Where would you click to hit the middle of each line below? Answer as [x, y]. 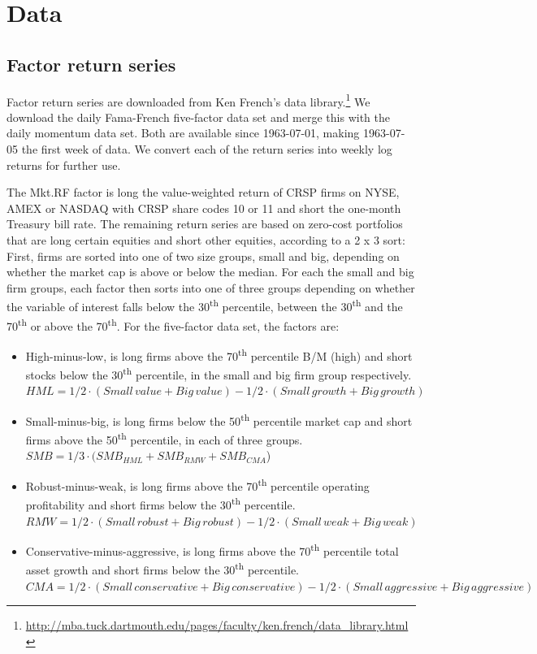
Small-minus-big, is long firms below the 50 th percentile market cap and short [219, 419]
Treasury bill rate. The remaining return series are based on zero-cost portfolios [205, 224]
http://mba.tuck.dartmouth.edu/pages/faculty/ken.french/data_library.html [217, 625]
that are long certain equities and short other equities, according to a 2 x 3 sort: [206, 239]
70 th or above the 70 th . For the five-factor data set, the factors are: [173, 324]
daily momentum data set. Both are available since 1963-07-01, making [183, 133]
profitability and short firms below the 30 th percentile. [160, 503]
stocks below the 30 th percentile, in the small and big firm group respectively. [219, 373]
